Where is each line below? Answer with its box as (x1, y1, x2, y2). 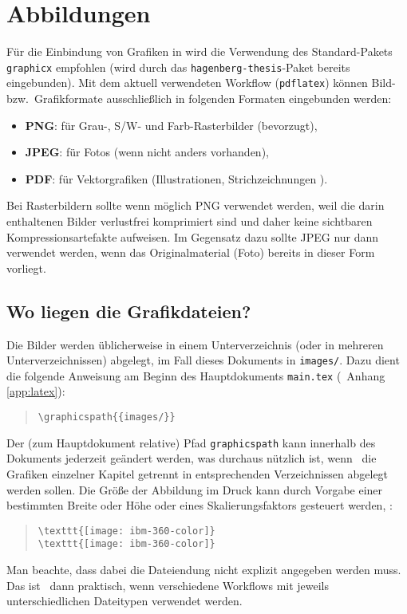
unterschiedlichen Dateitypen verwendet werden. (6, 592, 243, 609)
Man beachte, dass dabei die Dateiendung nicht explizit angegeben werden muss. (6, 561, 401, 578)
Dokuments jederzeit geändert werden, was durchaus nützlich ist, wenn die (6, 450, 377, 466)
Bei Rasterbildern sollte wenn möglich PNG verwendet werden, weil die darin (6, 197, 385, 214)
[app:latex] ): (6, 383, 65, 399)
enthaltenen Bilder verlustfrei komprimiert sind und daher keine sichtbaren (6, 213, 373, 229)
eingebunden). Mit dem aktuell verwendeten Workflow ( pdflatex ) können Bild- (6, 74, 396, 91)
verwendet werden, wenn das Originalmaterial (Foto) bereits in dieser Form (6, 244, 375, 261)
